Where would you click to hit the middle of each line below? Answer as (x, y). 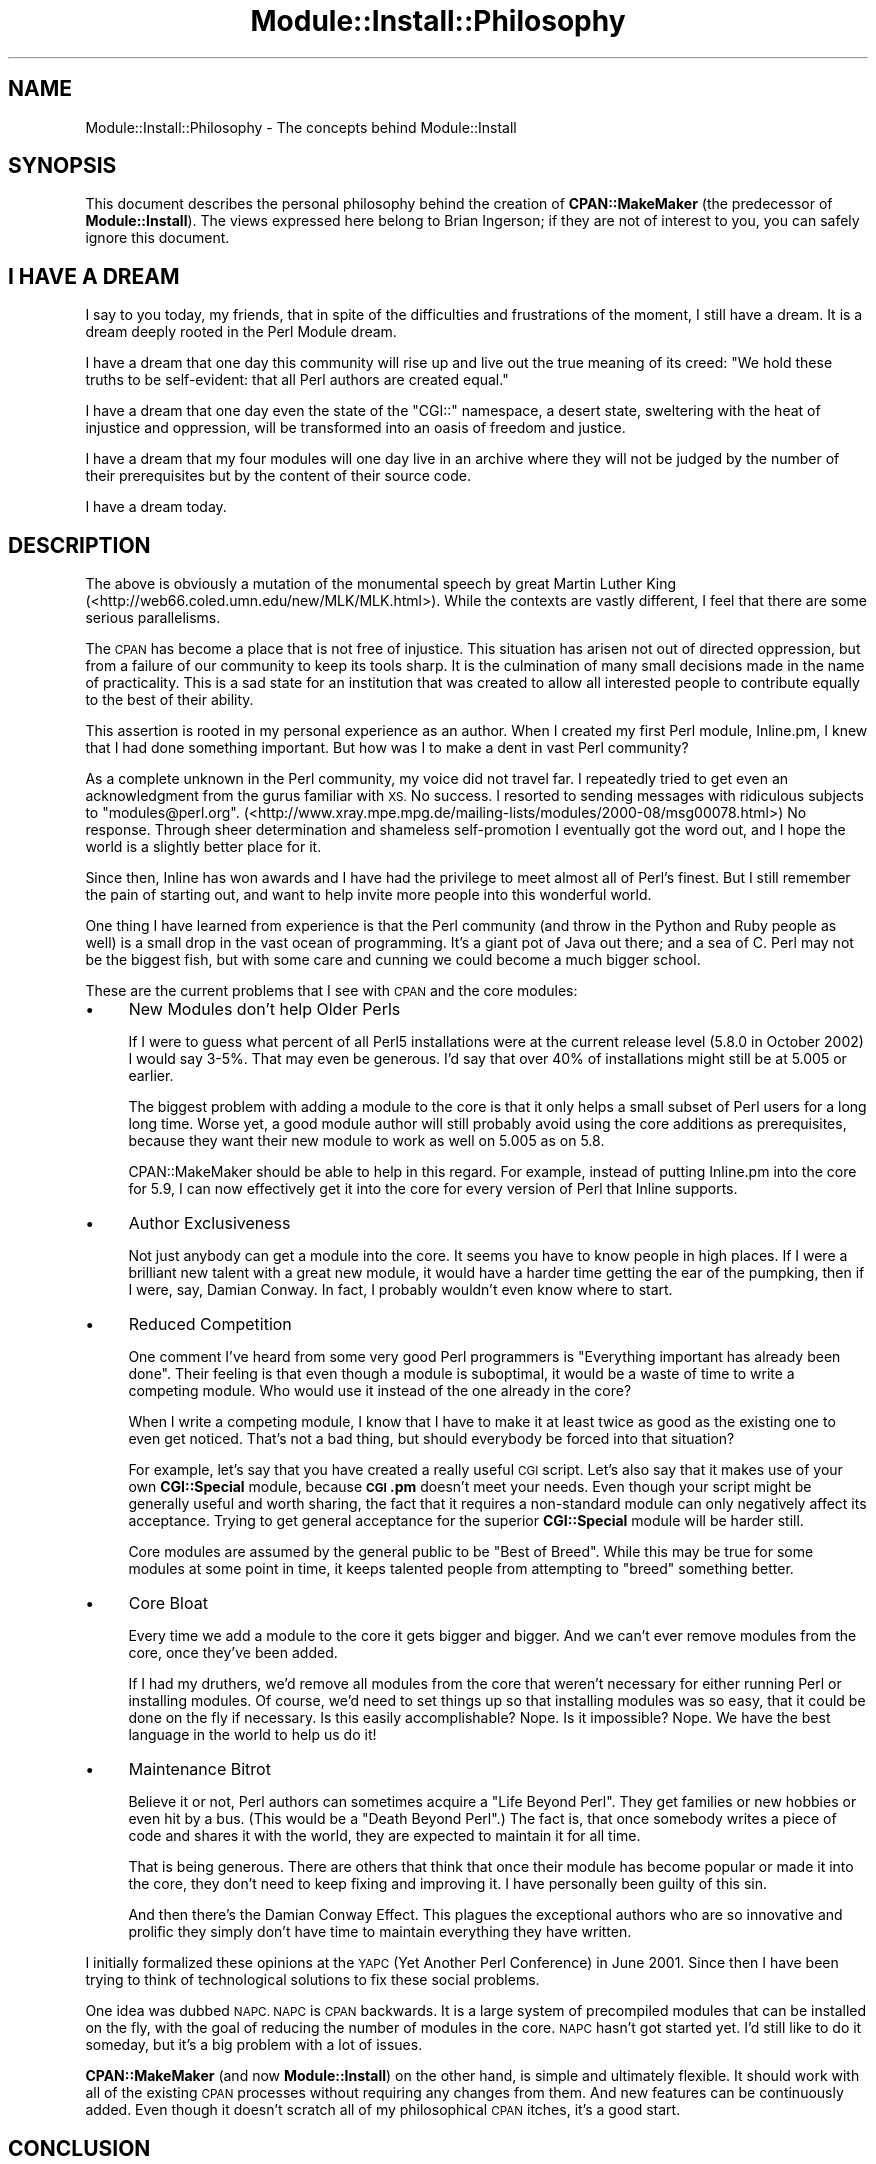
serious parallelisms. (153, 618)
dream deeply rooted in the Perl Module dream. (241, 332)
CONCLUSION (79, 2148)
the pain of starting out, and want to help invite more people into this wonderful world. (368, 895)
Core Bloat (168, 1603)
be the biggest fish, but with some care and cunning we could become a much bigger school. (393, 960)
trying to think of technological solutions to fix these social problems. (312, 1980)
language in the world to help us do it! (252, 1735)
